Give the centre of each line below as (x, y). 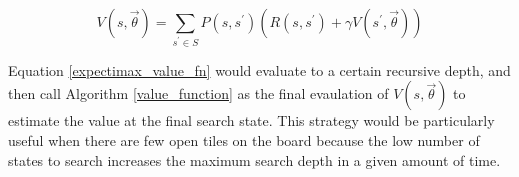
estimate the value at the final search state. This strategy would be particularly (251, 120)
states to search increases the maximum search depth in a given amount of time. (254, 159)
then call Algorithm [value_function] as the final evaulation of (198, 93)
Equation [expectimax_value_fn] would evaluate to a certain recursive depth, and (259, 69)
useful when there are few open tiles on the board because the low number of (244, 140)
